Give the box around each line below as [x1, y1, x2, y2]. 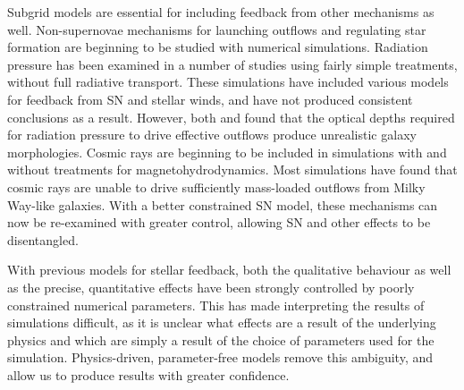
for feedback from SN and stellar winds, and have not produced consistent [7, 89, 413, 108]
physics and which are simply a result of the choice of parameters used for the [7, 330, 434, 349]
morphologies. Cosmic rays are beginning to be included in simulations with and [7, 142, 447, 161]
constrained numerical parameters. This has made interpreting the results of [7, 295, 425, 314]
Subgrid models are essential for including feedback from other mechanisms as [7, 3, 434, 21]
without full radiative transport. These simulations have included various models [7, 72, 449, 91]
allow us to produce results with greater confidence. [7, 365, 290, 384]
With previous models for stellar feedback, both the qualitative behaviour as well [7, 260, 451, 279]
